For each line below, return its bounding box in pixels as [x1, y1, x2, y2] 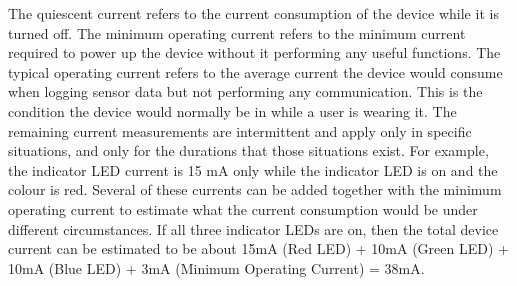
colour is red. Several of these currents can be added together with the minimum [8, 179, 502, 200]
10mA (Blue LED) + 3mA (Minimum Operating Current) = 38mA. [8, 257, 425, 278]
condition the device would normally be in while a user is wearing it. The [8, 100, 457, 121]
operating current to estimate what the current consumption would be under [8, 198, 478, 219]
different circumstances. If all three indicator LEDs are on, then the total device [8, 218, 499, 239]
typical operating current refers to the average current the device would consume [8, 61, 503, 82]
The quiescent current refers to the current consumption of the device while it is [8, 3, 499, 23]
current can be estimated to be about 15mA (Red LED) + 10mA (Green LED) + [8, 238, 509, 259]
